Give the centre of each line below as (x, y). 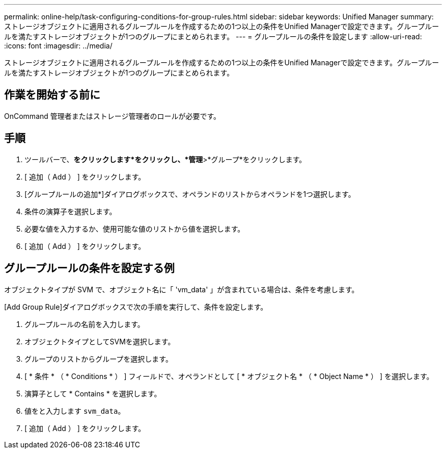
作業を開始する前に (52, 95)
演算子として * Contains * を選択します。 (93, 393)
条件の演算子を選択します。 (71, 211)
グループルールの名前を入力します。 (85, 324)
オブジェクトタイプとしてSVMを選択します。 (100, 341)
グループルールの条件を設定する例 (89, 268)
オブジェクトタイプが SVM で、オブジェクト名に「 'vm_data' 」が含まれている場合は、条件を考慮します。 (182, 289)
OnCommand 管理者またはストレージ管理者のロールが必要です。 (113, 116)
